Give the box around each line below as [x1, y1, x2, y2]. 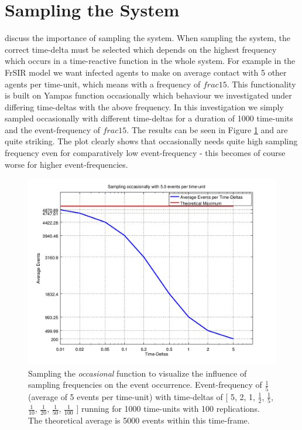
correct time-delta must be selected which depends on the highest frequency [5, 43, 277, 55]
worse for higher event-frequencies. [5, 158, 128, 170]
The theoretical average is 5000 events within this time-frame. [28, 414, 250, 426]
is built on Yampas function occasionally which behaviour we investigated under [5, 89, 292, 101]
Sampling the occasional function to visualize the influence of [28, 367, 247, 379]
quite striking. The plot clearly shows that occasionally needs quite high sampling [5, 135, 298, 147]
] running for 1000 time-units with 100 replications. [76, 402, 260, 415]
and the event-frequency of [5, 123, 100, 136]
